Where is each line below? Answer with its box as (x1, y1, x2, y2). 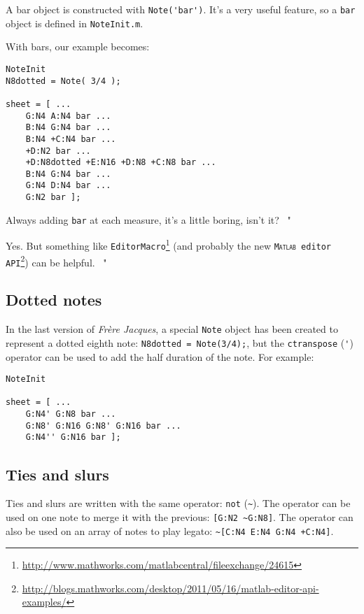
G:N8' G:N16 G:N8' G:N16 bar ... (25, 420, 181, 431)
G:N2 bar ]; (25, 192, 81, 203)
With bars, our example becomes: (6, 39, 150, 54)
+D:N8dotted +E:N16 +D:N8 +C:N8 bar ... (25, 157, 216, 168)
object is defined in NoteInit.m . (6, 15, 143, 30)
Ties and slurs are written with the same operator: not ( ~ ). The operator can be (6, 496, 351, 511)
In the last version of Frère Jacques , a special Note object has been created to (6, 322, 338, 336)
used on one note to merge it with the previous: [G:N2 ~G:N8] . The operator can (6, 509, 353, 524)
